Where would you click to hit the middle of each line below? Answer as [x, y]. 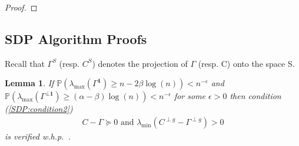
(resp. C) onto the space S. [246, 63]
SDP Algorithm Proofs [76, 38]
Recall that [25, 63]
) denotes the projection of [140, 63]
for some [190, 96]
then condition [255, 96]
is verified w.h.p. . [38, 136]
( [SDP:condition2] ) [39, 109]
